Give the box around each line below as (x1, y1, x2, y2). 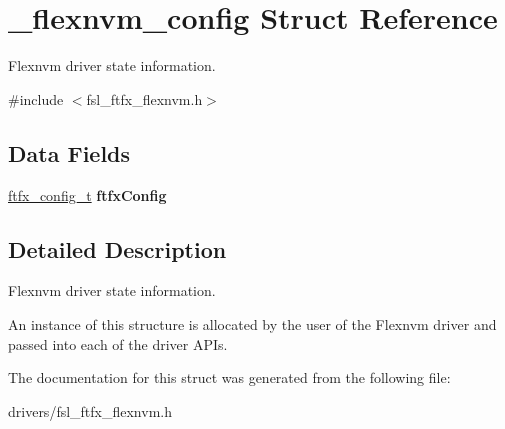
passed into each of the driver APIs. (8, 333, 228, 354)
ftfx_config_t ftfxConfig (8, 184, 167, 205)
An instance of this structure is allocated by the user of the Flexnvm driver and (8, 313, 497, 334)
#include (8, 88, 64, 109)
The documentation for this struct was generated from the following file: (8, 367, 451, 388)
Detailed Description (8, 233, 227, 264)
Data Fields (8, 137, 131, 168)
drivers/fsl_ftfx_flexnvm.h (8, 400, 172, 421)
